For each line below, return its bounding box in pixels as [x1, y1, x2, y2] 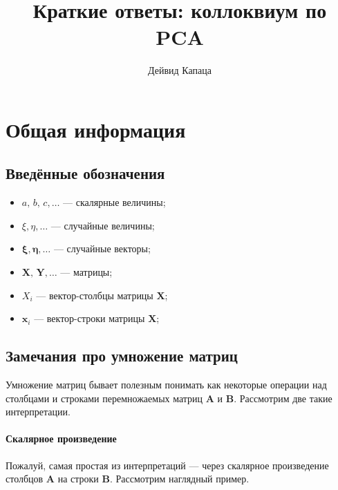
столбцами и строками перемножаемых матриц [6, 390, 203, 405]
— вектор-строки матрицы [34, 311, 145, 326]
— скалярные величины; [63, 195, 166, 209]
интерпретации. [6, 404, 71, 419]
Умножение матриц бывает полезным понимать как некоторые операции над [6, 377, 327, 392]
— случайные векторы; [53, 241, 151, 256]
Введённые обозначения [6, 162, 165, 184]
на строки [57, 471, 99, 486]
